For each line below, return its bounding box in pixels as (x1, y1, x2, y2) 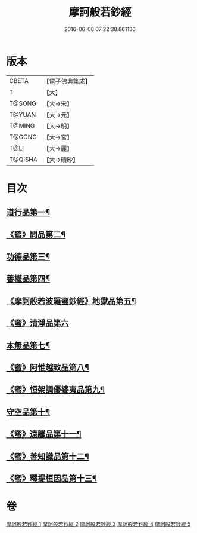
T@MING (9, 121, 35, 130)
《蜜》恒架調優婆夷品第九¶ (6, 385, 105, 395)
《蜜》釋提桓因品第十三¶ (6, 473, 97, 483)
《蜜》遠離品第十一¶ (6, 429, 82, 439)
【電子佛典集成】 (43, 77, 91, 85)
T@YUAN (9, 110, 36, 118)
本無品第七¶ (6, 340, 51, 350)
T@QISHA (9, 155, 37, 163)
